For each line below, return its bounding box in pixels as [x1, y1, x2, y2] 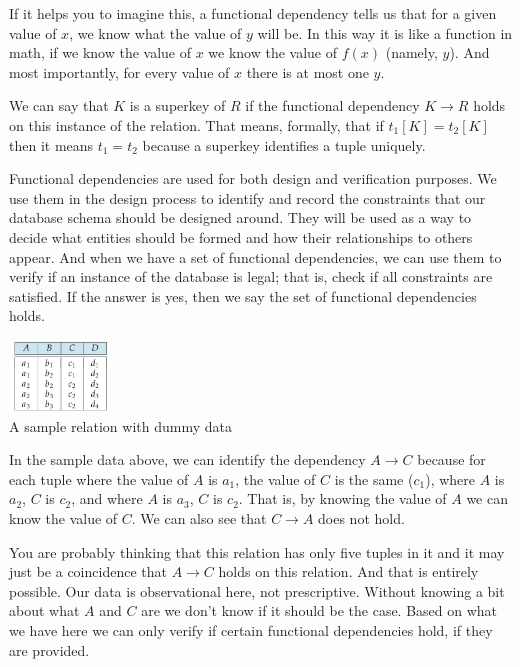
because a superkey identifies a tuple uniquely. [142, 134, 426, 155]
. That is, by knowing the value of [238, 488, 447, 509]
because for [417, 449, 486, 470]
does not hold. [318, 508, 405, 529]
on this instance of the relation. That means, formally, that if [9, 114, 384, 135]
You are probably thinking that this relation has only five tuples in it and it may [9, 541, 505, 562]
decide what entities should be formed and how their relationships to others [9, 226, 473, 247]
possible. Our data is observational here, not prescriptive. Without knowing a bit [9, 580, 505, 601]
